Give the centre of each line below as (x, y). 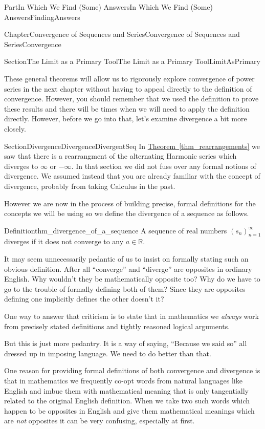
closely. (15, 128)
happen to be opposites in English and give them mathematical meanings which (129, 410)
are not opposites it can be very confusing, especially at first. (100, 421)
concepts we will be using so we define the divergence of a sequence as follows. (127, 213)
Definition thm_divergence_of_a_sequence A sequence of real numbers (116, 230)
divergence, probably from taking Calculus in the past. (90, 186)
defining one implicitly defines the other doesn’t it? (84, 299)
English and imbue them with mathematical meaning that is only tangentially (126, 390)
